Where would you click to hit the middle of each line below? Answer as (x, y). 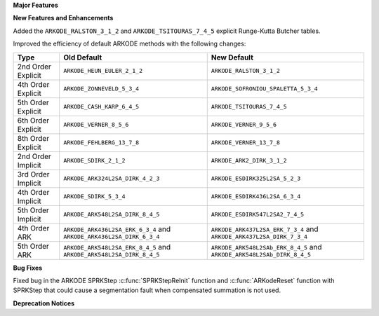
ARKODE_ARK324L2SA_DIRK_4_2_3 (112, 179)
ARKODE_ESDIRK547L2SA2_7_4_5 (258, 215)
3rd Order (33, 174)
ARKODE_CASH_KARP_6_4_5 (101, 107)
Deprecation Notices (44, 303)
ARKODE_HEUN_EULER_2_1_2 (103, 71)
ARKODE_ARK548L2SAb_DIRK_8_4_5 (261, 255)
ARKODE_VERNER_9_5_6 (244, 125)
